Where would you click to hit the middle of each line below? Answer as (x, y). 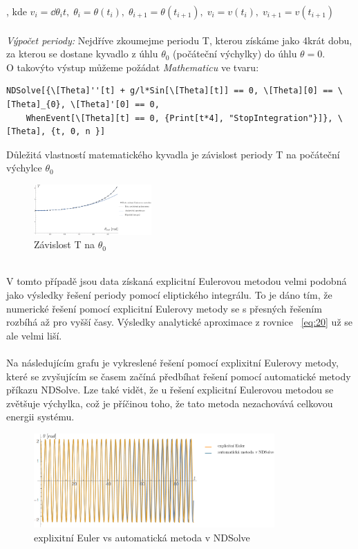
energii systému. (40, 417)
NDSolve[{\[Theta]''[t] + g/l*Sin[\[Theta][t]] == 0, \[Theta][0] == (170, 91)
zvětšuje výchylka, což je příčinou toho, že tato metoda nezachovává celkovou (170, 403)
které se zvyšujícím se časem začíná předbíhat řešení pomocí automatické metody (179, 376)
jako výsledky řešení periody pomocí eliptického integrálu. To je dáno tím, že (169, 295)
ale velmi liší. (34, 335)
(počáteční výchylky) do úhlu (235, 54)
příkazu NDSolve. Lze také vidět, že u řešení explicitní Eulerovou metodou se (170, 390)
